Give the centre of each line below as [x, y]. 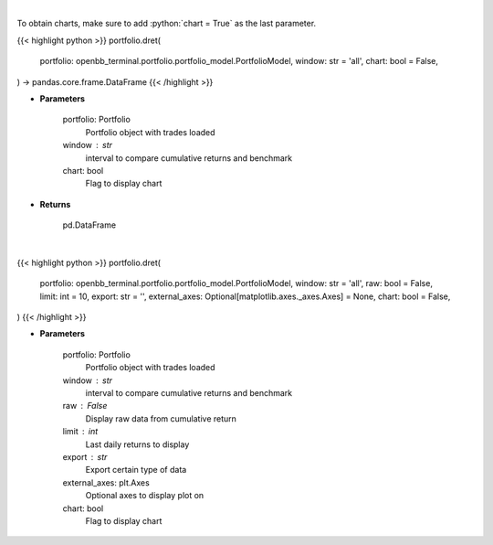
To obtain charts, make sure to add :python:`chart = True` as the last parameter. [167, 24]
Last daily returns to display [137, 444]
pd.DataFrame [89, 225]
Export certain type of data [136, 470]
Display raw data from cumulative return [161, 418]
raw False [85, 406]
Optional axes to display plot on [145, 496]
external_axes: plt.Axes [106, 482]
